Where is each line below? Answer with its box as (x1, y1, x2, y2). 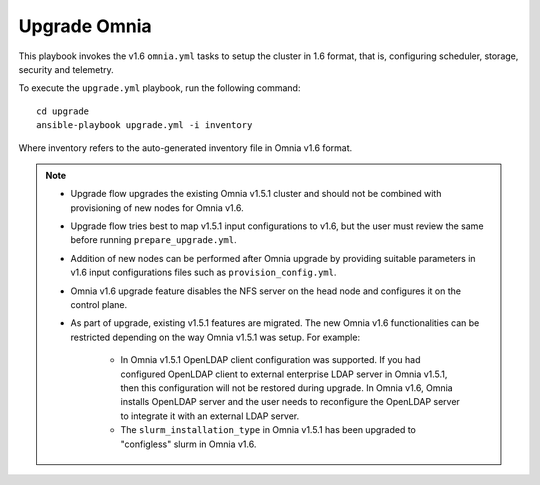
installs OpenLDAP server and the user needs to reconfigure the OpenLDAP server (120, 396, 460, 408)
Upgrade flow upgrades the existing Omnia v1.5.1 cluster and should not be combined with (70, 188, 442, 200)
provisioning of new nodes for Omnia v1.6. (70, 201, 244, 214)
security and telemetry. (18, 63, 114, 75)
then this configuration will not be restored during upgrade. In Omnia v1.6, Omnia (120, 381, 454, 394)
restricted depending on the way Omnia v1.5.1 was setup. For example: (70, 331, 360, 343)
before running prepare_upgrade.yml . (70, 234, 237, 246)
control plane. (70, 299, 128, 311)
